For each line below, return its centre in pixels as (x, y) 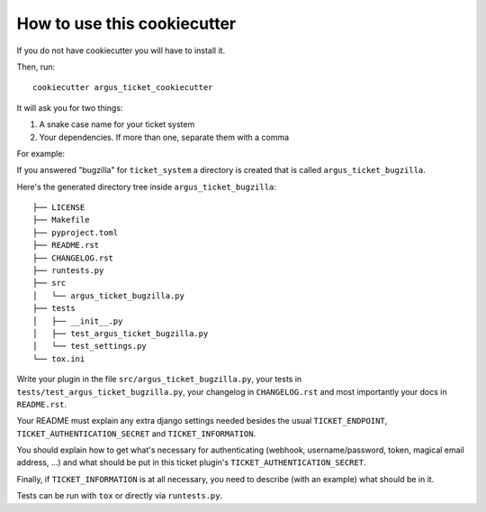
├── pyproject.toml (76, 233)
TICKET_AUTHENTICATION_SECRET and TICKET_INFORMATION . (136, 434)
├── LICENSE (59, 208)
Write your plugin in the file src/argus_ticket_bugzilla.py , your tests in (159, 379)
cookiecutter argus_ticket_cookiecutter (123, 87)
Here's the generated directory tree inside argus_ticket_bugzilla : (146, 187)
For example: (41, 153)
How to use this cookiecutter (126, 23)
